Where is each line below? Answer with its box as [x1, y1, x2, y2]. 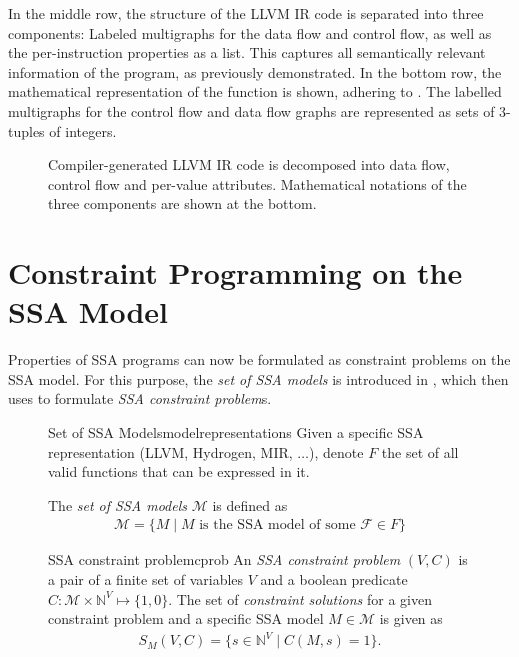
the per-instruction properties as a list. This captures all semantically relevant [8, 42, 486, 63]
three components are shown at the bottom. [48, 193, 317, 214]
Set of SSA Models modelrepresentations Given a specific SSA [48, 422, 424, 443]
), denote [309, 441, 364, 462]
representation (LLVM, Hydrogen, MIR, [48, 441, 293, 462]
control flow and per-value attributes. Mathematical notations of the [48, 173, 467, 194]
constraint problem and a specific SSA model [48, 608, 324, 629]
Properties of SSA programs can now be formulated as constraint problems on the [8, 349, 511, 370]
